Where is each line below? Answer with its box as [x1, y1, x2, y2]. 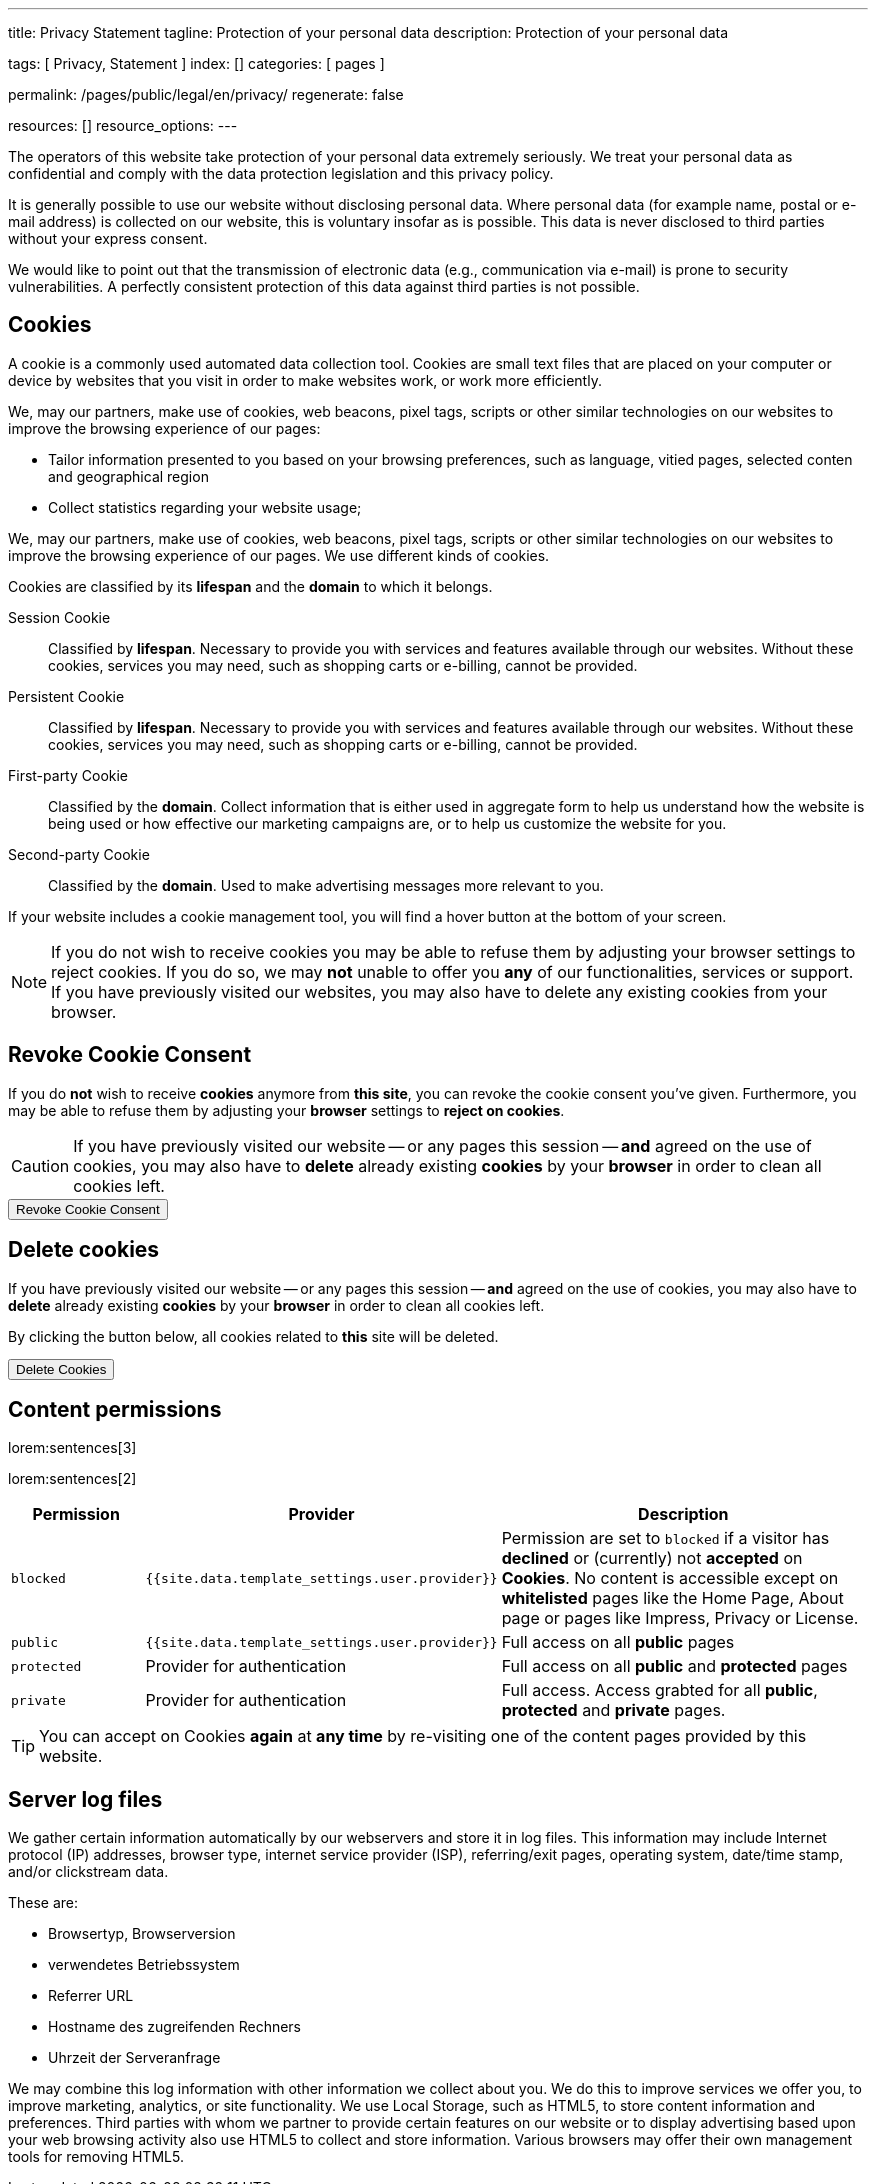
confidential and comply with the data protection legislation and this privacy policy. [8, 165, 554, 182]
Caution [11, 1155, 70, 1176]
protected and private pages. [501, 1700, 726, 1721]
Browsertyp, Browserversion [48, 1925, 236, 1943]
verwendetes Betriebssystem [48, 1956, 240, 1974]
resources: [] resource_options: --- [8, 117, 238, 134]
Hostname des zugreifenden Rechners [48, 2018, 301, 2036]
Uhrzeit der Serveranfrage [48, 2049, 221, 2067]
